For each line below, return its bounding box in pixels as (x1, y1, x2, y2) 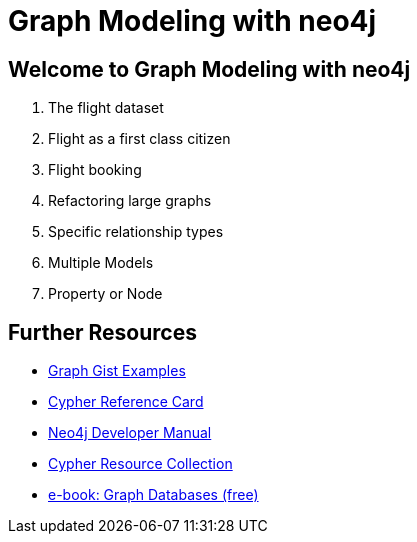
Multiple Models (48, 254, 154, 272)
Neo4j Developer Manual (48, 424, 212, 442)
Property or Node (48, 285, 163, 303)
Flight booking (48, 161, 142, 179)
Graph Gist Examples (48, 362, 186, 380)
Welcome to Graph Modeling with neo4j (8, 56, 411, 82)
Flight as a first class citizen (48, 130, 231, 148)
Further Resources (8, 319, 197, 345)
